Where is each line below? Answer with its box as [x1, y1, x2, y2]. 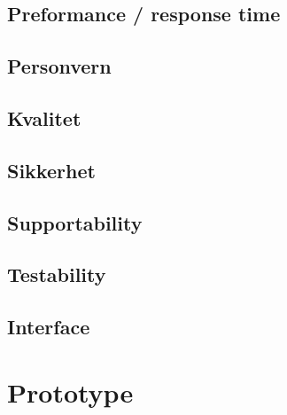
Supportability [7, 208, 143, 236]
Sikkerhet [7, 156, 96, 184]
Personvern [7, 52, 112, 80]
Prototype [7, 373, 134, 410]
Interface [7, 313, 90, 341]
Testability [7, 261, 106, 288]
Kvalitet [7, 104, 81, 131]
